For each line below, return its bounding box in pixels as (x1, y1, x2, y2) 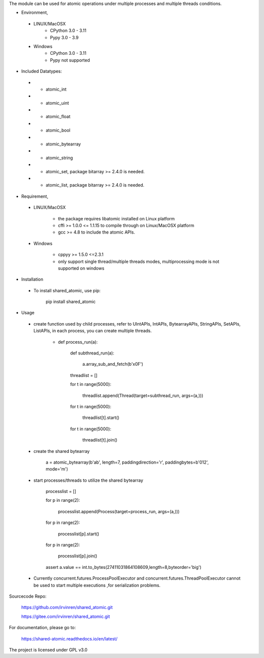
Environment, (21, 10, 48, 16)
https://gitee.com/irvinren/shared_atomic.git (21, 613, 110, 619)
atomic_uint (45, 100, 69, 106)
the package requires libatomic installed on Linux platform (58, 215, 175, 221)
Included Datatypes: (21, 69, 62, 74)
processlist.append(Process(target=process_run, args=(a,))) (58, 508, 180, 514)
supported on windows (58, 265, 105, 271)
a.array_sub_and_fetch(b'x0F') (82, 361, 144, 367)
